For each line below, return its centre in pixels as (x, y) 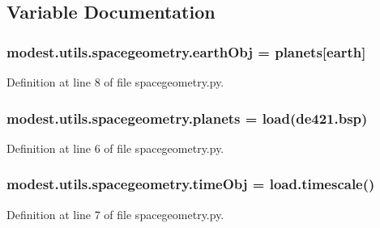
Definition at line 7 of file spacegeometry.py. (115, 214)
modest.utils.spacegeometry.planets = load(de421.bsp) (187, 118)
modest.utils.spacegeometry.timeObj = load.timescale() (191, 184)
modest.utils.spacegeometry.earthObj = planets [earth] (186, 51)
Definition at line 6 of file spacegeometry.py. (115, 148)
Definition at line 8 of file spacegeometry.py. (115, 82)
